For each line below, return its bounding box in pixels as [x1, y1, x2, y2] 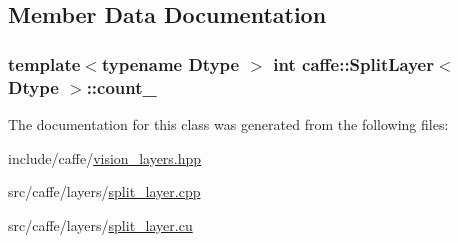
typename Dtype [101, 51, 240, 76]
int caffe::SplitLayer [273, 51, 434, 76]
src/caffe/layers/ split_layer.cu [8, 214, 193, 235]
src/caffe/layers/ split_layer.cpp [8, 181, 201, 202]
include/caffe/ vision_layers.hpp [8, 147, 202, 168]
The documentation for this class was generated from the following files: [8, 113, 449, 134]
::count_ [86, 74, 157, 99]
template [8, 51, 81, 76]
